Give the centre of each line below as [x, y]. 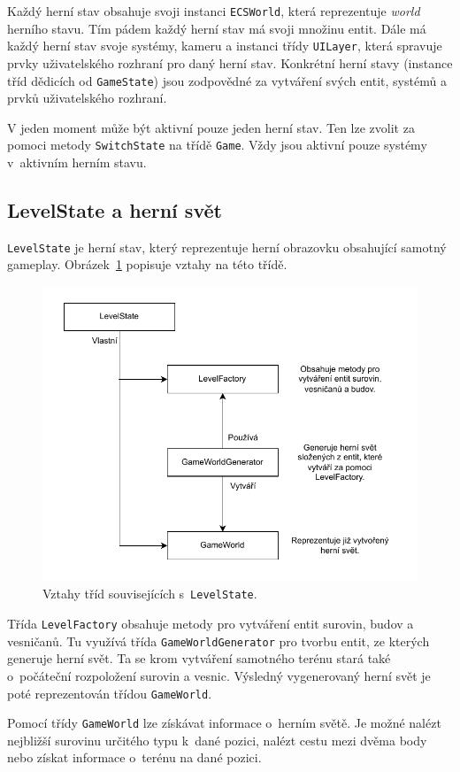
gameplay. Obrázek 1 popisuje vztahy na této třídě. [147, 264]
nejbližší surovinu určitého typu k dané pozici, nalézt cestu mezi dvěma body [217, 740]
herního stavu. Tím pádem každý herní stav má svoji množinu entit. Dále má [217, 28]
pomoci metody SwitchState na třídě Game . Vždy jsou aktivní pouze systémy [217, 145]
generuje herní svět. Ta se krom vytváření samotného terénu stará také [199, 658]
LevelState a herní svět [115, 209]
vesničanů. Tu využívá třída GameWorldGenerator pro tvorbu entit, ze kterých [218, 641]
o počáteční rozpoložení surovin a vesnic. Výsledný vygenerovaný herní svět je [219, 675]
